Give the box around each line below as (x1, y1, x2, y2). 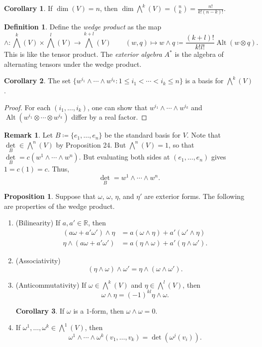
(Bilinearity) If (15, 217, 61, 228)
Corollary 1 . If (4, 3, 53, 13)
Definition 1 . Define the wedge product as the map (4, 21, 162, 32)
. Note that (186, 130, 221, 140)
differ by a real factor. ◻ (71, 112, 147, 122)
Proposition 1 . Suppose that (4, 191, 96, 201)
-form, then (89, 305, 124, 316)
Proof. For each (4, 102, 51, 112)
